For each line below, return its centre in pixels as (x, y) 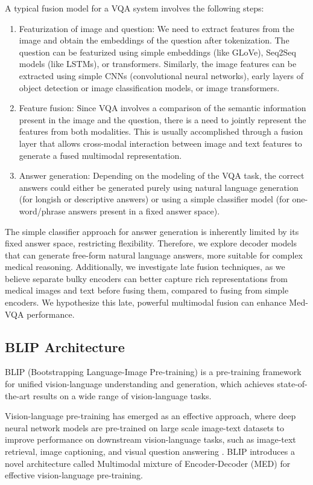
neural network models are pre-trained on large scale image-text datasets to (144, 427)
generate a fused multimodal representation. (100, 155)
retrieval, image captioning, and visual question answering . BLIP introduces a (150, 451)
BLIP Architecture (65, 346)
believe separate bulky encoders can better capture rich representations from (146, 278)
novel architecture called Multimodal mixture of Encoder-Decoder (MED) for (148, 463)
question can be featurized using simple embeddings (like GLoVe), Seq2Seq (157, 52)
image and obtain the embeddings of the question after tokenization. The (154, 40)
